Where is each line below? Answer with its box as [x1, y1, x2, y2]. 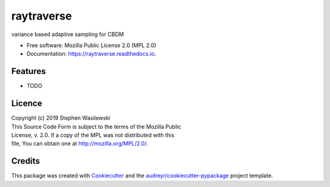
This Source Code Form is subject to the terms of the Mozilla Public [11, 123, 182, 130]
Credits [11, 156, 40, 166]
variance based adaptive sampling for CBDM [11, 31, 125, 38]
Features [11, 66, 46, 76]
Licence [11, 98, 43, 109]
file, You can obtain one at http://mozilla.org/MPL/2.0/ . [11, 140, 148, 147]
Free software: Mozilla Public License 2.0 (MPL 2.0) [26, 42, 156, 49]
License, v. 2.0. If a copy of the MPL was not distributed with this [11, 131, 175, 139]
